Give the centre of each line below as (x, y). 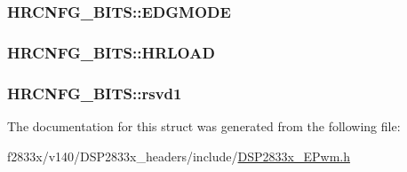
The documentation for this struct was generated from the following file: (204, 125)
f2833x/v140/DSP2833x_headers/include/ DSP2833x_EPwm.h (179, 156)
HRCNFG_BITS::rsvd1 (95, 93)
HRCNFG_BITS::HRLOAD (111, 52)
